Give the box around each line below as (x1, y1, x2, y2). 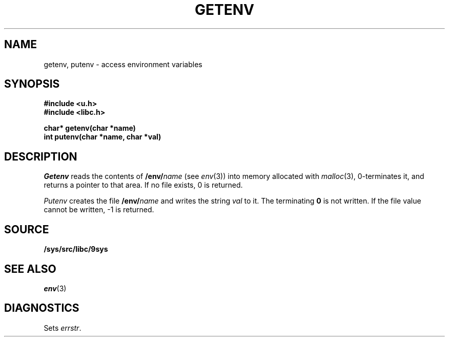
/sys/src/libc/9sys (44, 245, 108, 254)
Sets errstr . (44, 323, 81, 332)
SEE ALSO (4, 262, 56, 275)
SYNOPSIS (4, 77, 60, 91)
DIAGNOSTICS (4, 302, 79, 315)
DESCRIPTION (4, 150, 77, 163)
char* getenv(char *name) (44, 124, 136, 133)
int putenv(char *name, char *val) (44, 132, 161, 142)
